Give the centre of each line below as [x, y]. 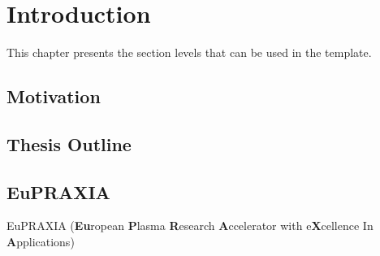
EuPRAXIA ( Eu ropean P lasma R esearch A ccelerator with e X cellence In [190, 226]
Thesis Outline [69, 143]
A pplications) [41, 242]
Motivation [54, 96]
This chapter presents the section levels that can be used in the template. [189, 52]
